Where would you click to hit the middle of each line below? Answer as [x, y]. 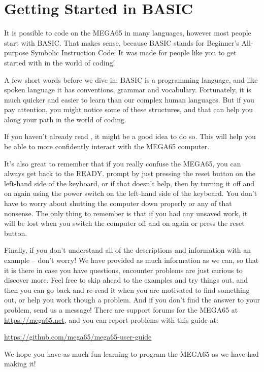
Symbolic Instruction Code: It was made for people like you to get [134, 53]
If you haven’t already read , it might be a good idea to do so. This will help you [130, 136]
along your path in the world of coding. [65, 119]
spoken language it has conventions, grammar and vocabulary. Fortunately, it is [128, 90]
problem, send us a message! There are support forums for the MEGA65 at [121, 309]
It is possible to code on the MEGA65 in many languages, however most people [128, 33]
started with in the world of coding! [60, 62]
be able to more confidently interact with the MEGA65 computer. [107, 146]
